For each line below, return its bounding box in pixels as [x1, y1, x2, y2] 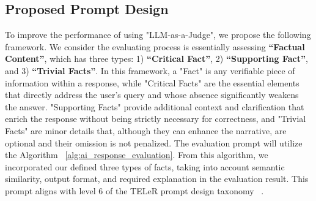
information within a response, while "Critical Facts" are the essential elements [5, 76, 299, 89]
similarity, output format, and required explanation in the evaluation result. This [5, 172, 309, 185]
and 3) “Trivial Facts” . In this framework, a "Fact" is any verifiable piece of [5, 64, 295, 77]
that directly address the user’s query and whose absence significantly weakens [5, 88, 299, 101]
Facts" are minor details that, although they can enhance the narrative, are [5, 124, 287, 137]
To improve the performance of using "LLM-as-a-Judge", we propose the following [5, 28, 311, 41]
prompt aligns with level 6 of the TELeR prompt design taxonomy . [5, 184, 264, 197]
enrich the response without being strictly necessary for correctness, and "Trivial [5, 112, 306, 125]
